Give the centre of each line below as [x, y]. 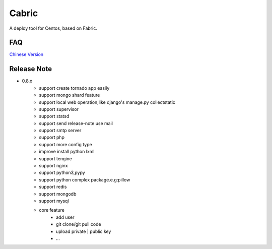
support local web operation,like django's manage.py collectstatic [107, 102]
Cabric [24, 13]
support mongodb [58, 194]
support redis [53, 187]
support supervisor [59, 109]
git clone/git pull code [79, 224]
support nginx [53, 166]
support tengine [56, 158]
